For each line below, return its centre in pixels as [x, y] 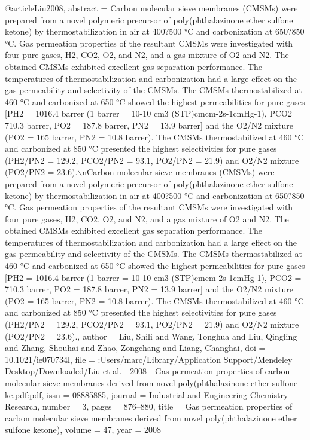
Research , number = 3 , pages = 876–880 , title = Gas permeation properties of [149, 406]
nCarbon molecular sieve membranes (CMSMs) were [178, 172]
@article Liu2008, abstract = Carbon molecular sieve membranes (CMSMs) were [151, 8]
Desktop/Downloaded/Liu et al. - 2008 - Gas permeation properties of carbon [148, 371]
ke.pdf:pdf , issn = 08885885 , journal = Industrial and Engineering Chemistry [147, 394]
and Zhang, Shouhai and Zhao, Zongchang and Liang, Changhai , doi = [135, 348]
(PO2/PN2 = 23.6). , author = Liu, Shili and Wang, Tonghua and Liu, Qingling [151, 336]
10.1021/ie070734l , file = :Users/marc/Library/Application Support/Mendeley [149, 359]
